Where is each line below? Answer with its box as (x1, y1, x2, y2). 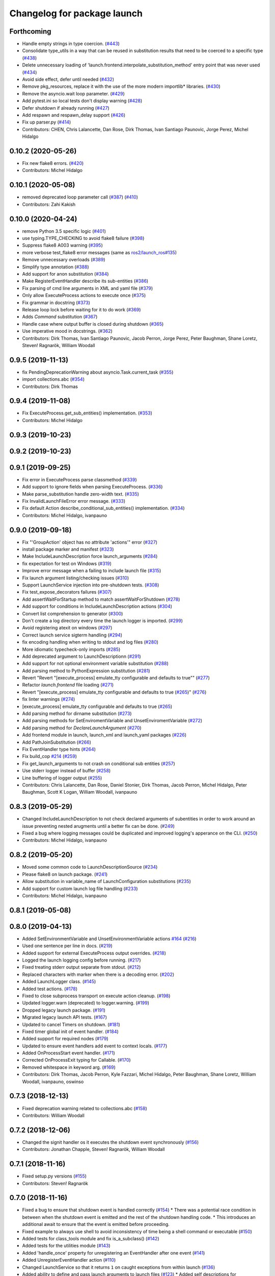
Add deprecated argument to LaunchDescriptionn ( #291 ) (22, 653, 141, 659)
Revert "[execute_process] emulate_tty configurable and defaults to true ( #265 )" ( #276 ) (22, 689, 207, 695)
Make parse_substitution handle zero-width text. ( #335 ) (22, 490, 140, 497)
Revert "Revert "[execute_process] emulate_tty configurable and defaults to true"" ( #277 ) (22, 675, 210, 681)
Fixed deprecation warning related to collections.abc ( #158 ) (22, 1105, 147, 1111)
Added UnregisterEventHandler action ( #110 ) (22, 1257, 116, 1263)
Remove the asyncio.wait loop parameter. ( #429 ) (22, 90, 125, 96)
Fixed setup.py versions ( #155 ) (22, 1173, 87, 1179)
